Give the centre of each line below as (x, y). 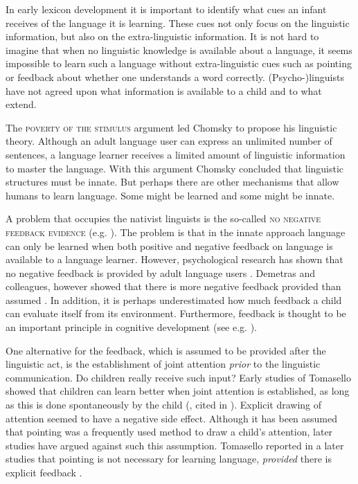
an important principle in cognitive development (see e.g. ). (131, 327)
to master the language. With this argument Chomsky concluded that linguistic (175, 168)
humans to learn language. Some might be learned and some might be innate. (170, 195)
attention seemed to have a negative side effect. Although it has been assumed (172, 418)
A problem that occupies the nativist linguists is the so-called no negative (163, 218)
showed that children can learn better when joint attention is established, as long (178, 391)
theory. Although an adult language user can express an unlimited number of (169, 141)
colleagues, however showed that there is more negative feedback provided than (173, 286)
